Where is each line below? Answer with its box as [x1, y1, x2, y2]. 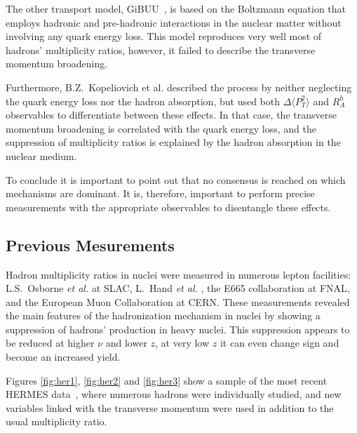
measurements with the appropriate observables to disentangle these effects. [6, 199, 331, 214]
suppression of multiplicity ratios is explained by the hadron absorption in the [6, 135, 341, 149]
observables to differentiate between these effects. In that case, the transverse [6, 107, 337, 122]
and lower [105, 335, 147, 350]
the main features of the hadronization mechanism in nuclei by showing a [6, 308, 321, 323]
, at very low [155, 335, 210, 350]
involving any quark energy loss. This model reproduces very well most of [6, 29, 322, 44]
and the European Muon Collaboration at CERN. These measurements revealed [6, 294, 350, 309]
